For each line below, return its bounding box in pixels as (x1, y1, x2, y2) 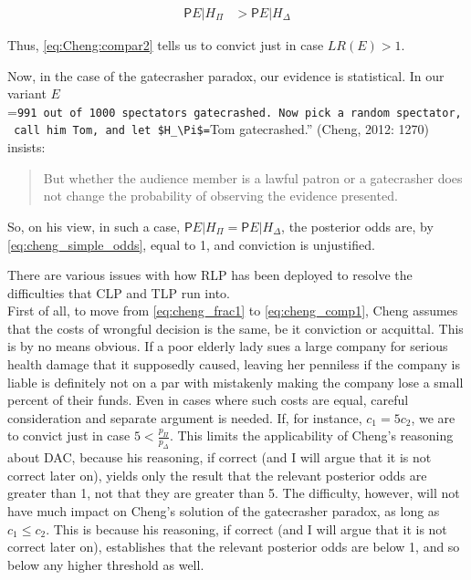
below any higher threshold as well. (7, 554, 204, 574)
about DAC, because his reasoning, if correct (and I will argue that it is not (7, 448, 432, 467)
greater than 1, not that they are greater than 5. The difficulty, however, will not (7, 483, 460, 502)
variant (7, 84, 47, 103)
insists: (7, 138, 46, 157)
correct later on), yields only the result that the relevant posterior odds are (7, 465, 427, 484)
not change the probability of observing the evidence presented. (43, 186, 398, 205)
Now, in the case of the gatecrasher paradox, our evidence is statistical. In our (7, 66, 445, 85)
